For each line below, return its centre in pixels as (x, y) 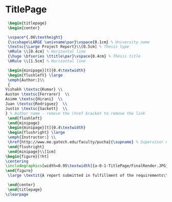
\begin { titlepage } (27, 23)
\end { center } (21, 185)
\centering (17, 161)
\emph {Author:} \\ (26, 80)
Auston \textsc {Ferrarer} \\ (38, 94)
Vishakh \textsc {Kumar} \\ (34, 89)
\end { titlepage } (25, 189)
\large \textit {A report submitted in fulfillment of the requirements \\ (88, 176)
